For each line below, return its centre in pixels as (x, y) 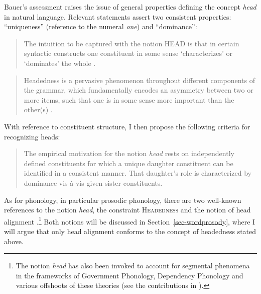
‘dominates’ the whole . (60, 63)
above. (14, 241)
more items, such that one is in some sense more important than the (129, 99)
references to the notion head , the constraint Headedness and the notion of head (127, 210)
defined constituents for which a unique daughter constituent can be (128, 163)
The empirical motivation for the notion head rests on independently (129, 153)
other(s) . (38, 109)
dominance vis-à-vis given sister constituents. (93, 182)
